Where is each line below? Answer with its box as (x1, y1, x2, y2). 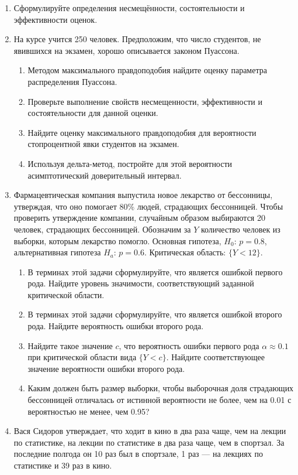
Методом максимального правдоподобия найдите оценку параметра (27, 64, 267, 76)
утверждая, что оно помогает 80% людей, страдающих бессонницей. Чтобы (13, 200, 283, 212)
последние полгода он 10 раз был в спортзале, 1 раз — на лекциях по (13, 447, 263, 460)
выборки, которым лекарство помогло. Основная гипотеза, (13, 234, 221, 247)
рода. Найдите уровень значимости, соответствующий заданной (27, 277, 254, 289)
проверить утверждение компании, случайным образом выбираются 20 (13, 211, 265, 224)
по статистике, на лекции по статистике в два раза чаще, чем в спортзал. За (13, 436, 285, 448)
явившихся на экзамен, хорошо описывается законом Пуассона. (13, 44, 240, 56)
